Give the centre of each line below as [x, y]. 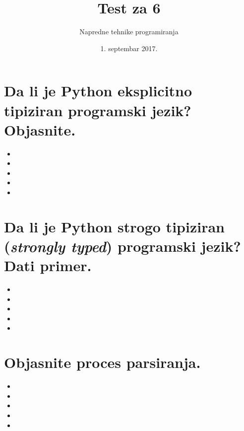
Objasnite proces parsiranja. [102, 362]
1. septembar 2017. [129, 48]
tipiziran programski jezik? [98, 110]
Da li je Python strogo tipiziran [114, 226]
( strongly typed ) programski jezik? [122, 246]
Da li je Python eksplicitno [98, 91]
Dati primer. [48, 265]
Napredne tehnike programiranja [129, 32]
